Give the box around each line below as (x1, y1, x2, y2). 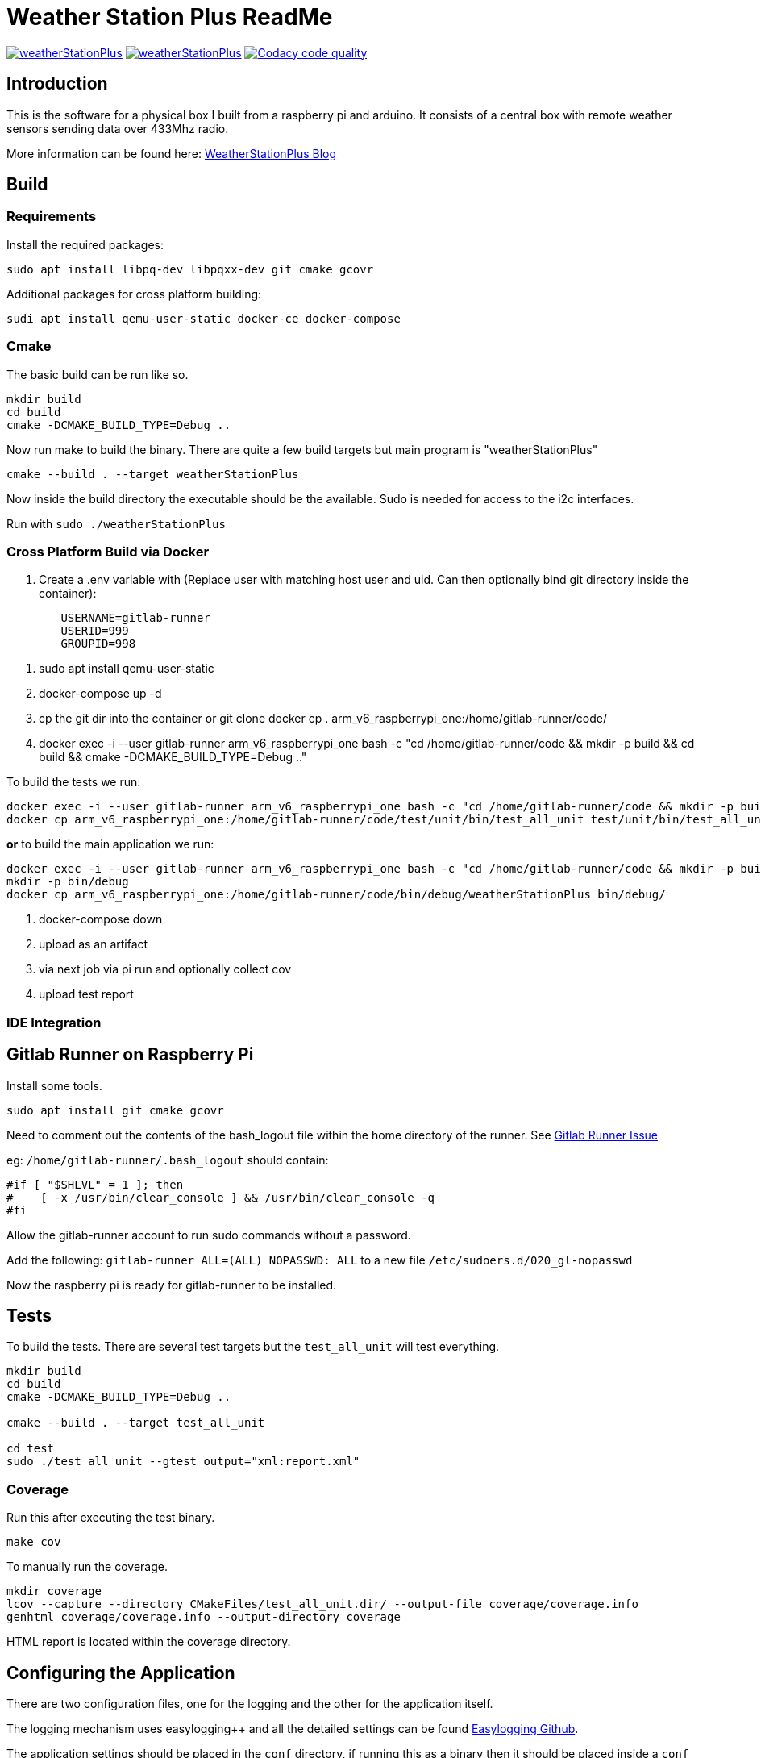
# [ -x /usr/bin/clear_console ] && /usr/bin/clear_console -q (6, 1190, 435, 1204)
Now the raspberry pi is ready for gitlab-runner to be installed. (6, 1277, 337, 1292)
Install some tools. (6, 1078, 102, 1093)
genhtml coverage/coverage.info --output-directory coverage (6, 1610, 401, 1624)
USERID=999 (60, 624, 129, 638)
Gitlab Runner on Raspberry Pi (6, 1044, 254, 1065)
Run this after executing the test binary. (6, 1510, 215, 1525)
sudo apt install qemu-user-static (39, 661, 214, 676)
